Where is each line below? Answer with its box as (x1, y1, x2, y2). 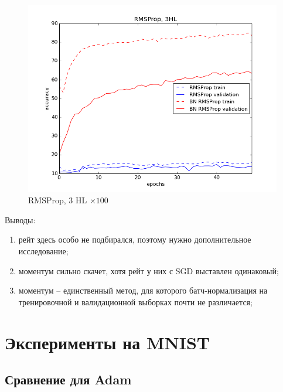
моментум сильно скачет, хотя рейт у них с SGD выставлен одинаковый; (18, 264, 279, 277)
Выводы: (5, 213, 36, 226)
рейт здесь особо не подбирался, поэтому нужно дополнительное (18, 233, 251, 246)
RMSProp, (28, 194, 66, 206)
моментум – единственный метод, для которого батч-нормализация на (18, 284, 268, 296)
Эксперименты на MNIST (5, 330, 210, 354)
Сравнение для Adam (5, 370, 132, 388)
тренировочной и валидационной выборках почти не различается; (18, 295, 253, 308)
